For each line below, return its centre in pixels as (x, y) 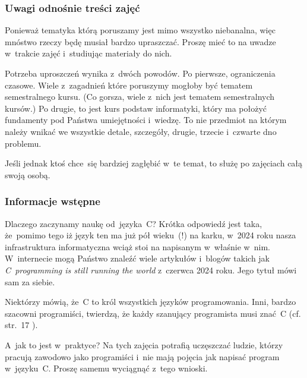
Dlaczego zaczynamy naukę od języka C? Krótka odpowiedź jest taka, (134, 223)
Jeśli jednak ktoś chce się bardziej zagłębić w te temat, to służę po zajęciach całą (154, 163)
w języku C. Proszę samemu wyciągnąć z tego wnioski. (106, 368)
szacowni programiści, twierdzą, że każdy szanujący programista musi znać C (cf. (153, 313)
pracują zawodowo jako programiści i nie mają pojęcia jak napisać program (142, 356)
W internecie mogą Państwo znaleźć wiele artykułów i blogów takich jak (137, 258)
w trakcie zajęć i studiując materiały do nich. (88, 53)
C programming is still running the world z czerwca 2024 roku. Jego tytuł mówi (151, 270)
